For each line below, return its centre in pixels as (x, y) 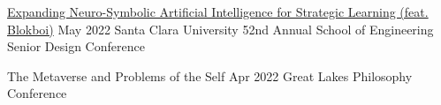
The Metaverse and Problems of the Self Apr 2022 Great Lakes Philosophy (210, 75)
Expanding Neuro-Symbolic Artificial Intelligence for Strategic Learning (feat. (218, 11)
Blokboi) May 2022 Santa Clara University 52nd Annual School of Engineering (220, 29)
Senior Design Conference (76, 46)
